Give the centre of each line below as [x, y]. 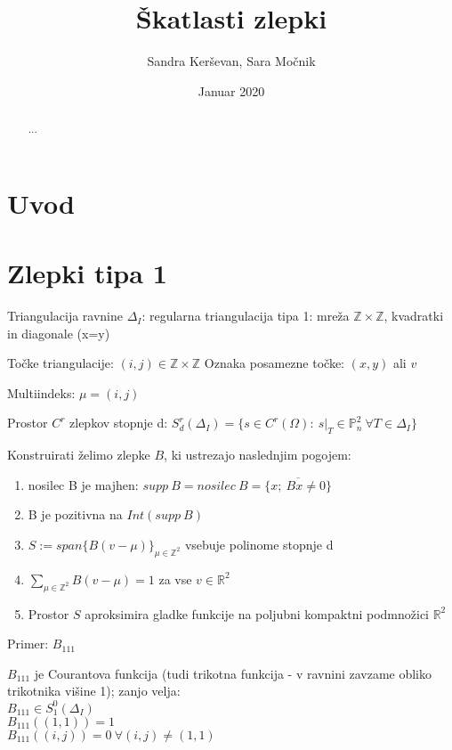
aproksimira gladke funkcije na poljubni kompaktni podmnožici [257, 613]
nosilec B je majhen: [83, 484]
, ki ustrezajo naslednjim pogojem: [258, 455]
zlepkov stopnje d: [119, 423]
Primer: [28, 644]
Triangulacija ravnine [65, 316]
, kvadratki [414, 316]
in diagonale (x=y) [59, 333]
